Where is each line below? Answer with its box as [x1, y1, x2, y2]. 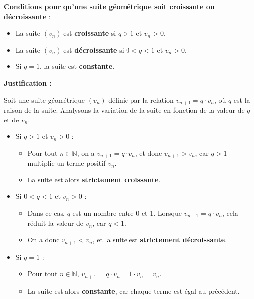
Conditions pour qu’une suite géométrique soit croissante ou [4, 1, 215, 11]
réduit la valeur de [27, 218, 84, 228]
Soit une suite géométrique [4, 94, 85, 105]
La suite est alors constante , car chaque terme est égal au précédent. [27, 285, 240, 296]
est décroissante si [63, 44, 124, 55]
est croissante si [63, 28, 116, 38]
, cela [222, 208, 238, 218]
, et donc [135, 147, 162, 158]
